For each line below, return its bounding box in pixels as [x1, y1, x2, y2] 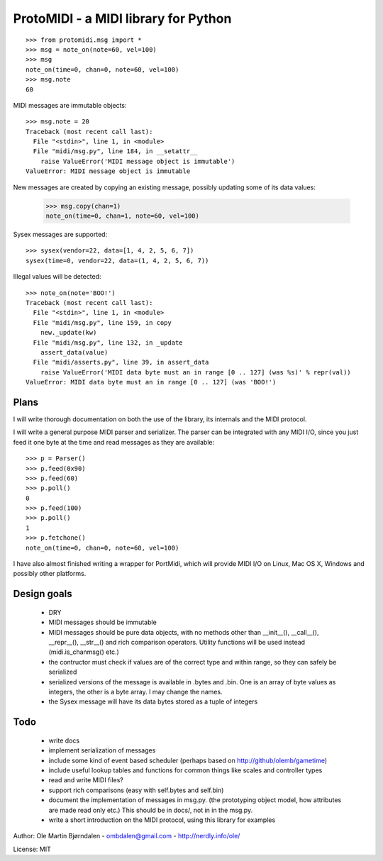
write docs [48, 736, 80, 745]
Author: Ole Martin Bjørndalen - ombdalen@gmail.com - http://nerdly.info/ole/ [13, 832, 240, 840]
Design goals [13, 588, 72, 600]
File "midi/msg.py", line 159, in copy [33, 318, 172, 326]
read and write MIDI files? [48, 776, 124, 784]
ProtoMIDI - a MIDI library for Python [13, 11, 232, 26]
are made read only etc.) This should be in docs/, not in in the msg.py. [48, 806, 253, 814]
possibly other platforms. [13, 570, 87, 578]
